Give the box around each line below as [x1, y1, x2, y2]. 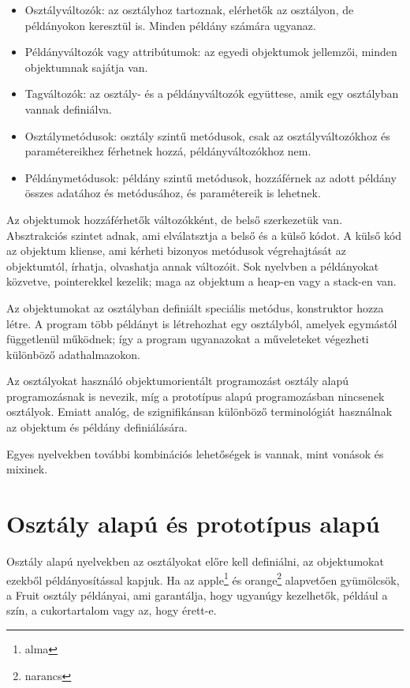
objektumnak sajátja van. [24, 58, 148, 75]
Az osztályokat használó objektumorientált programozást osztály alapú [6, 372, 349, 389]
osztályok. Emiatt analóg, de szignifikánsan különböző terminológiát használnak [6, 403, 393, 420]
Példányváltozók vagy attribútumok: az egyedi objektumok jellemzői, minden [24, 43, 397, 60]
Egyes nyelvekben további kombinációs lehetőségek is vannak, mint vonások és [6, 445, 384, 462]
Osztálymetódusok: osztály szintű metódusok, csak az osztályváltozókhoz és [24, 127, 390, 144]
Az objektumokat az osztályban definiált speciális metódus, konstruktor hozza [6, 299, 384, 316]
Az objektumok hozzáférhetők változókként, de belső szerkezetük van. [6, 211, 343, 227]
